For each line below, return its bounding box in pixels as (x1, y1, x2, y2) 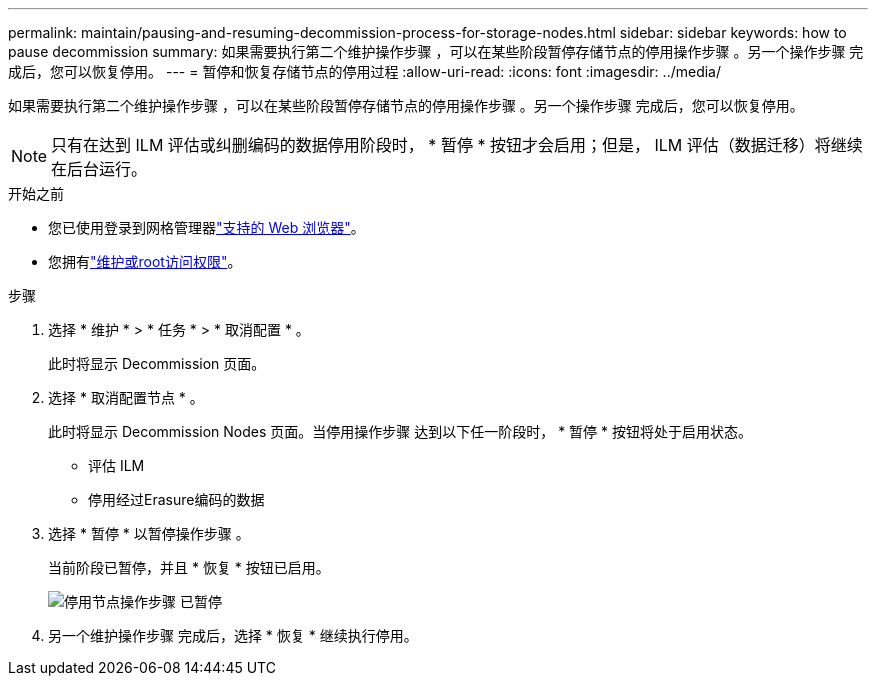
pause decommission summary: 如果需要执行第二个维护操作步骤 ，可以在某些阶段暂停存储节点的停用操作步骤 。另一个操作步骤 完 (8, 43, 864, 60)
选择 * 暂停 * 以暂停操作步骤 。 (48, 525, 250, 542)
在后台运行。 (51, 159, 148, 179)
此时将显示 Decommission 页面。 (48, 355, 266, 372)
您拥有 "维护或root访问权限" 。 (48, 253, 242, 270)
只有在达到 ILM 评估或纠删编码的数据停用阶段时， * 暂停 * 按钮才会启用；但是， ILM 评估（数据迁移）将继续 (51, 135, 863, 155)
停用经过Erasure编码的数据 (88, 491, 265, 508)
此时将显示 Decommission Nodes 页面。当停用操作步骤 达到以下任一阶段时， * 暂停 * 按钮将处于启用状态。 (48, 423, 753, 440)
